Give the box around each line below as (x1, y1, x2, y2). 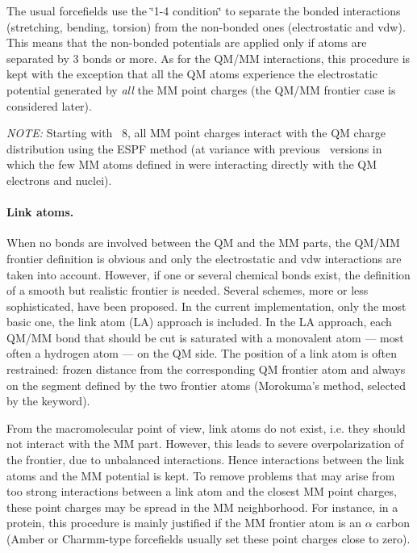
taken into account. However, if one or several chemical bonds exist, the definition (6, 266, 411, 283)
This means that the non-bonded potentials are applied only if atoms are (6, 34, 367, 51)
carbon (376, 514, 410, 531)
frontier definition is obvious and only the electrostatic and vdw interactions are (6, 249, 402, 266)
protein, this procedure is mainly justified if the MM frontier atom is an (6, 514, 361, 531)
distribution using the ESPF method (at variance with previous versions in (6, 140, 382, 157)
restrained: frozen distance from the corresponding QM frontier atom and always (6, 361, 406, 378)
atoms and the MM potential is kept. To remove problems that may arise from (6, 467, 395, 484)
